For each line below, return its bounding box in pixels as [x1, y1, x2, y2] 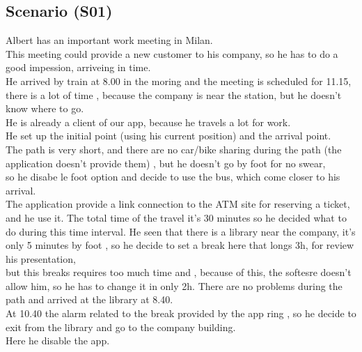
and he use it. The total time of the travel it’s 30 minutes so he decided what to [6, 210, 347, 224]
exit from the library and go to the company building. [6, 319, 236, 334]
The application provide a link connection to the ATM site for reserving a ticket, [6, 197, 350, 211]
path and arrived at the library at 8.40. [6, 292, 173, 307]
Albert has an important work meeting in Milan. [6, 33, 213, 47]
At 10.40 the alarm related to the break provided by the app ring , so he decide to [6, 306, 356, 321]
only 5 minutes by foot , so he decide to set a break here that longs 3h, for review [6, 238, 354, 252]
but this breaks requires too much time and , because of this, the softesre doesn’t [6, 265, 352, 280]
